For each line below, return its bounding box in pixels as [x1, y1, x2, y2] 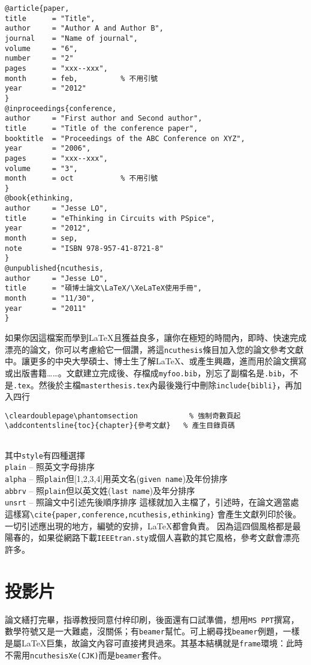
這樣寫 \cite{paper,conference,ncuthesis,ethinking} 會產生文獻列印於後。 [5, 508, 301, 520]
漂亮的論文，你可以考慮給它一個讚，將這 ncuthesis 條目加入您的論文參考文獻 [5, 343, 304, 355]
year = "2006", [5, 144, 91, 153]
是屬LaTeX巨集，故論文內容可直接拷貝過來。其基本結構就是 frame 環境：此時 [5, 636, 303, 649]
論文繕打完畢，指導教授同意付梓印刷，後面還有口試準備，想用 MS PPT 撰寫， [5, 613, 299, 625]
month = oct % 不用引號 [5, 174, 158, 183]
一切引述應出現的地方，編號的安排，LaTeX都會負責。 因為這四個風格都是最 [5, 519, 301, 532]
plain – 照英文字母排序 [5, 460, 95, 473]
